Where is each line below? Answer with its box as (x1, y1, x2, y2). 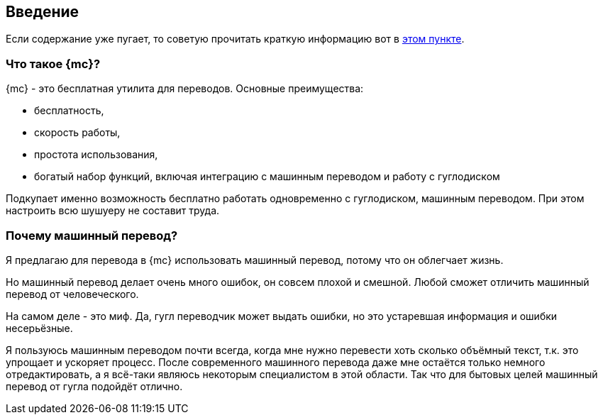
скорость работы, (34, 126, 121, 139)
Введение (6, 3, 79, 21)
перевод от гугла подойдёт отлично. (6, 380, 183, 392)
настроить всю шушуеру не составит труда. (6, 204, 220, 217)
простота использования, (34, 148, 158, 161)
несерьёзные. (6, 321, 73, 334)
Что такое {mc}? (6, 56, 101, 71)
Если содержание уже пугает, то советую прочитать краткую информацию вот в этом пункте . (6, 33, 465, 45)
